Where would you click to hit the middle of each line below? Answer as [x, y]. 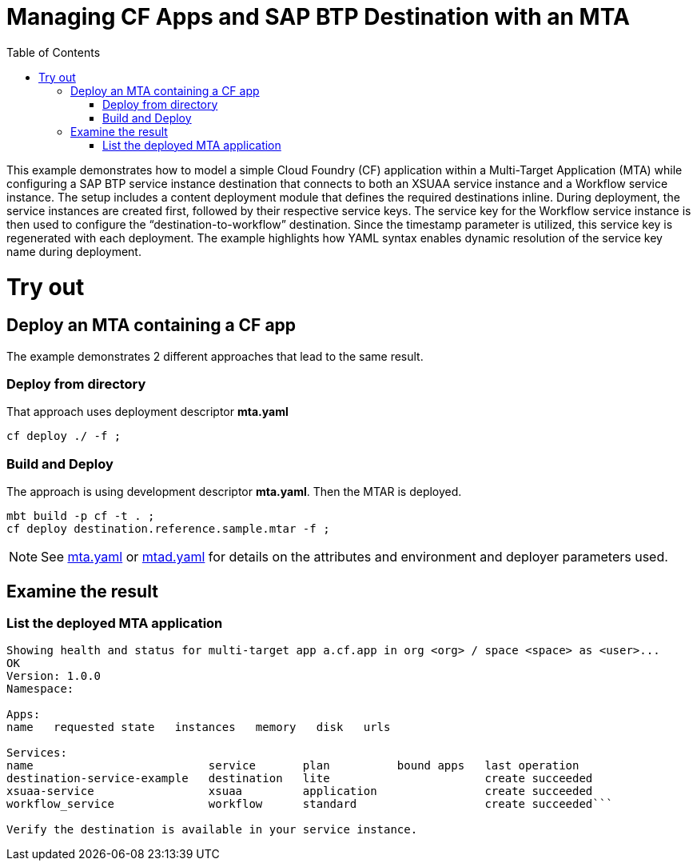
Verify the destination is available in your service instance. [212, 830]
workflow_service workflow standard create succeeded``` [310, 804]
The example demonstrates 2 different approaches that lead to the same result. [215, 356]
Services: [37, 753]
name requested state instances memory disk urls [199, 727]
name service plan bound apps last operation [293, 766]
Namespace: [40, 689]
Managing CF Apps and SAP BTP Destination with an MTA [318, 17]
